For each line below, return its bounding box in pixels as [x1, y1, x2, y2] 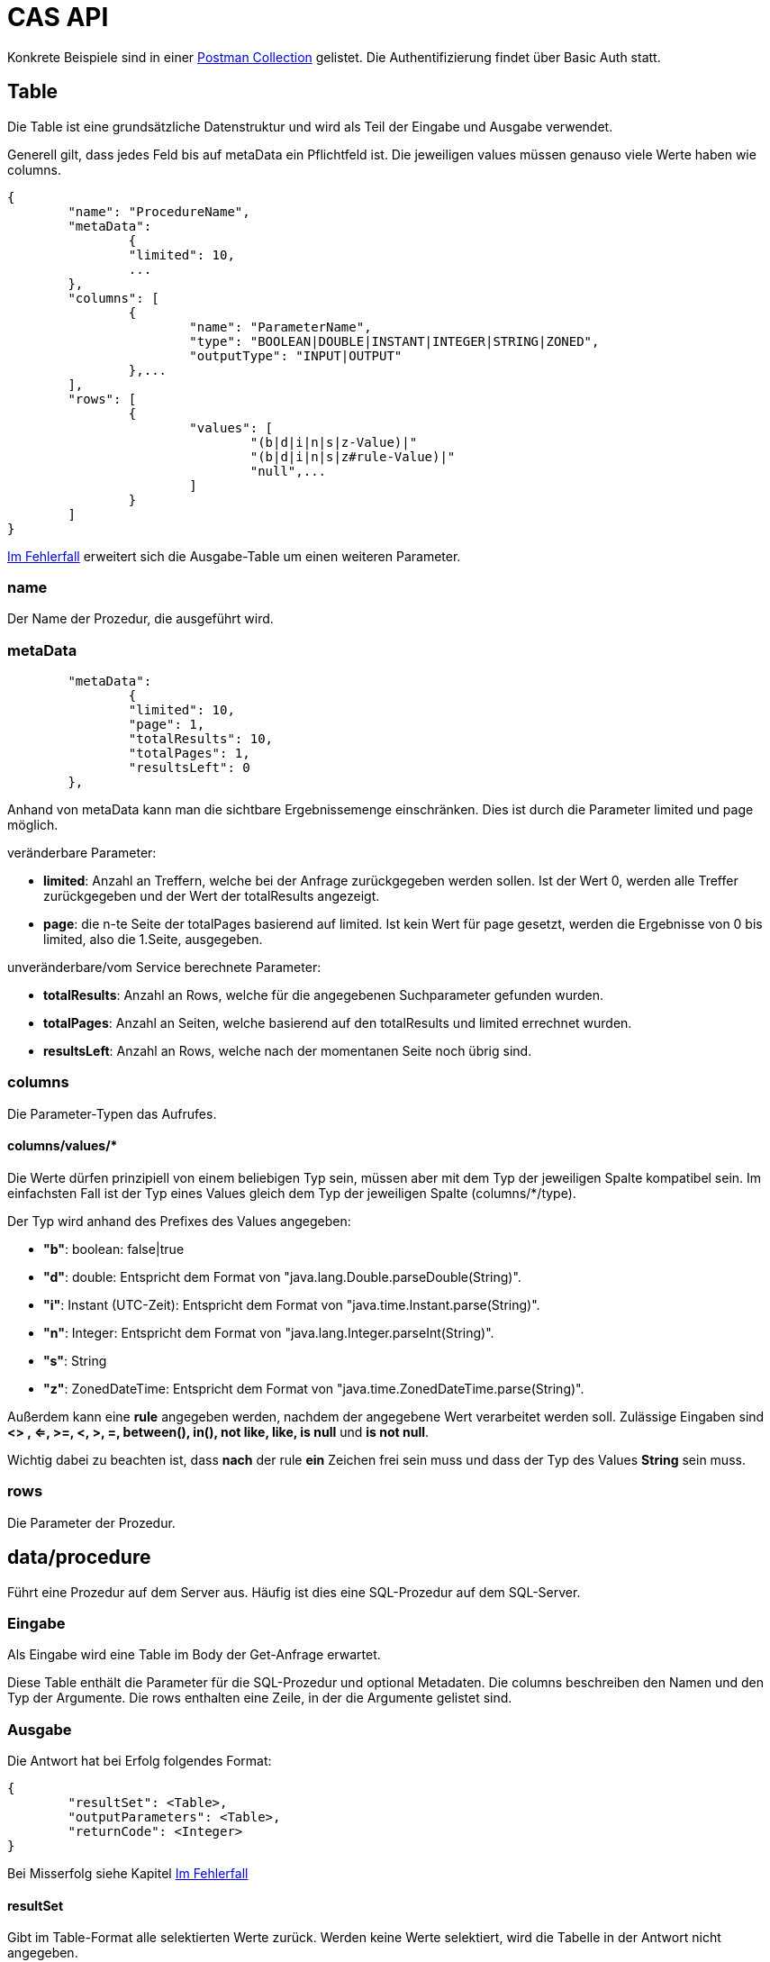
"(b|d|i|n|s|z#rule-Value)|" [249, 449, 456, 464]
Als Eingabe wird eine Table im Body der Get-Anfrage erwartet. [7, 1647, 381, 1663]
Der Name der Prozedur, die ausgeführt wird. [7, 611, 274, 627]
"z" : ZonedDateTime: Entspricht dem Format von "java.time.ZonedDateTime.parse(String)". [43, 1381, 584, 1397]
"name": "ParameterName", [189, 319, 372, 334]
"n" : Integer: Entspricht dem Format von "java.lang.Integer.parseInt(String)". [43, 1325, 494, 1341]
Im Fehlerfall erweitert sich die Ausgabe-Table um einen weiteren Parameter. [7, 548, 461, 564]
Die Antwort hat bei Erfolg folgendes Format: [7, 1753, 272, 1769]
